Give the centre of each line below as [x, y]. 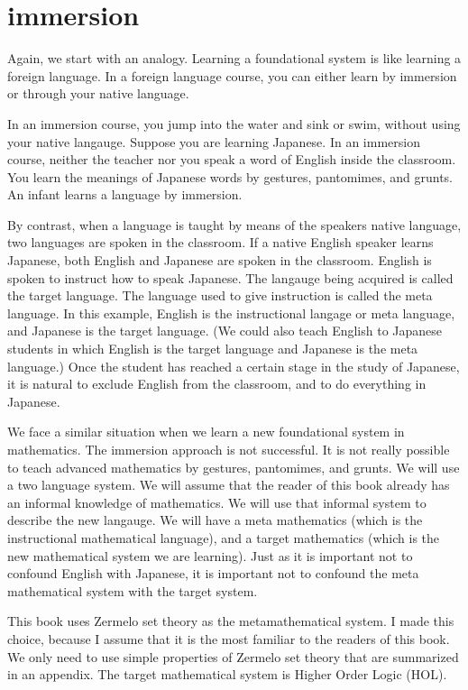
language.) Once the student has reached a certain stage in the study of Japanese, [234, 366]
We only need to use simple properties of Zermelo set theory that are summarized [233, 656]
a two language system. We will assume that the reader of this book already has [229, 485]
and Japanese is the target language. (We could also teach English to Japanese [225, 331]
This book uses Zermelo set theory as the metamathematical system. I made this [231, 621]
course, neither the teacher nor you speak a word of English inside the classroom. [232, 159]
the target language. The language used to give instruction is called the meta [220, 295]
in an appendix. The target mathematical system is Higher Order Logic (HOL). [227, 674]
